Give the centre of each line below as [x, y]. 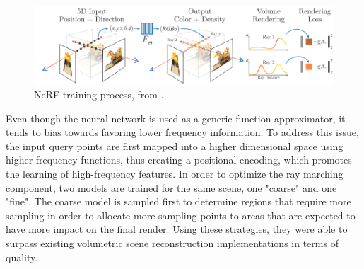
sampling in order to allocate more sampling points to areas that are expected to [181, 215]
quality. [22, 257]
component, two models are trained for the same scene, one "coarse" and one [171, 187]
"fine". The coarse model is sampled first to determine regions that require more [178, 201]
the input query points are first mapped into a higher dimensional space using [175, 145]
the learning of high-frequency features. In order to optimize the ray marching [175, 173]
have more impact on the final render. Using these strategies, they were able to [177, 229]
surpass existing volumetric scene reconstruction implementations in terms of [172, 242]
